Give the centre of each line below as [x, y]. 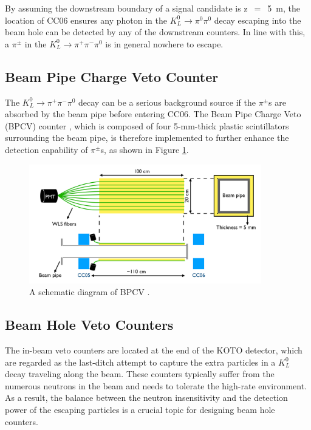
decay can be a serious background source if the [167, 102]
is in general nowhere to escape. [164, 43]
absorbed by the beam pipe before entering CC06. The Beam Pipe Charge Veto [153, 114]
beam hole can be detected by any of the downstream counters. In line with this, [155, 32]
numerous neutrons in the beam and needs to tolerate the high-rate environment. [156, 385]
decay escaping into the [258, 20]
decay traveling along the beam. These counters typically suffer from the [140, 374]
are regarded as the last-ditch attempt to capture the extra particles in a [140, 362]
